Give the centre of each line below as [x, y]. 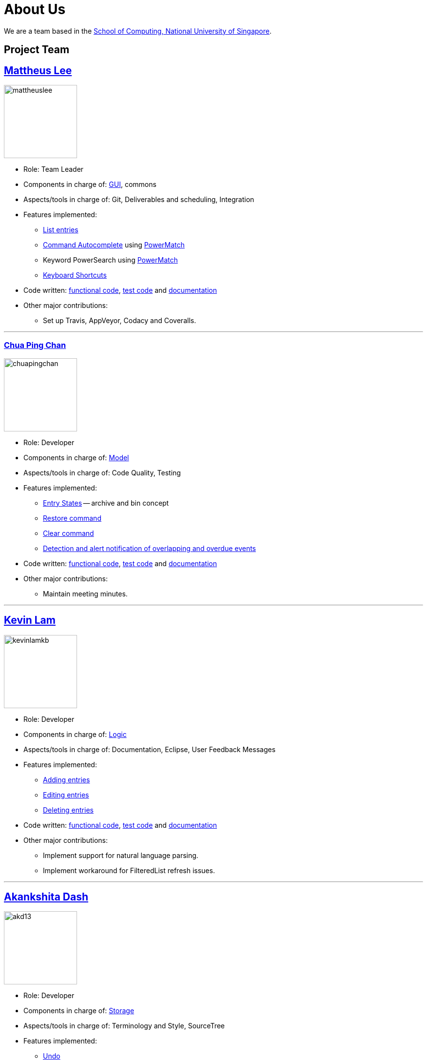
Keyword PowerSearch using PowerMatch [110, 260]
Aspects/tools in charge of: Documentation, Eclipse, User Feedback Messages [150, 749]
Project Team [37, 50]
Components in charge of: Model [76, 457]
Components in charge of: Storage [79, 1011]
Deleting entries [68, 810]
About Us [35, 9]
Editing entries [66, 795]
